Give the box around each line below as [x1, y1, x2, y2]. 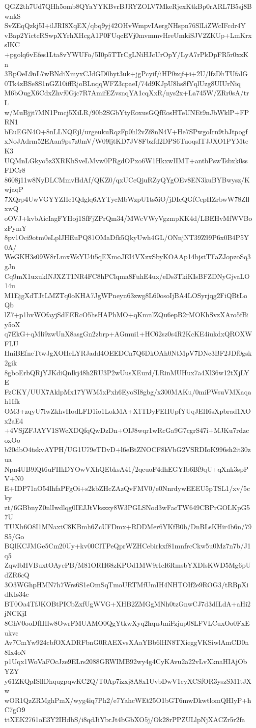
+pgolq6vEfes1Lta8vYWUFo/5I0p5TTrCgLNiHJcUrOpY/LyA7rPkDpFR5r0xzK [4, 49, 249, 59]
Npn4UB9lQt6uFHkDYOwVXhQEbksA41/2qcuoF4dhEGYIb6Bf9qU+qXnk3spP [4, 463, 249, 474]
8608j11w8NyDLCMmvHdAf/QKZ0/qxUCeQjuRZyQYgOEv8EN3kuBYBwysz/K [4, 174, 250, 184]
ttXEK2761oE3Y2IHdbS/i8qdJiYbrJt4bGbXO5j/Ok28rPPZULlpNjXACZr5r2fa [4, 714, 245, 724]
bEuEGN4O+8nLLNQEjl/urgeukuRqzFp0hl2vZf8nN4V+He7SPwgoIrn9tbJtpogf [4, 126, 248, 136]
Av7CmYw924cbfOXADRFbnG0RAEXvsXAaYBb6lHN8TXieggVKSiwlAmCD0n [4, 637, 249, 647]
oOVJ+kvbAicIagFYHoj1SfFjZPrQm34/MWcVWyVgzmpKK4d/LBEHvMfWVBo [4, 213, 252, 223]
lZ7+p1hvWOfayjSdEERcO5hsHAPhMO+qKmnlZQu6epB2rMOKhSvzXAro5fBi [4, 309, 249, 319]
